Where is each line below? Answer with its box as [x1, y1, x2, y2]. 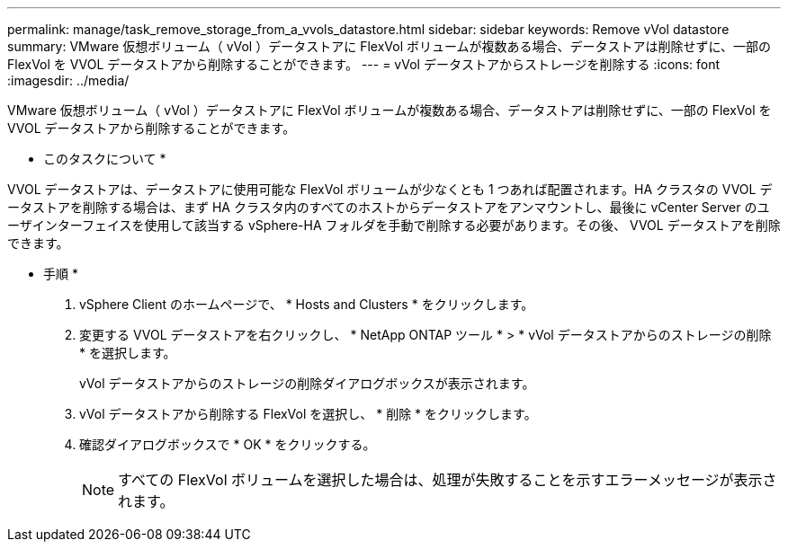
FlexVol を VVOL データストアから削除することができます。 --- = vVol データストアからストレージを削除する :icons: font [7, 57, 721, 72]
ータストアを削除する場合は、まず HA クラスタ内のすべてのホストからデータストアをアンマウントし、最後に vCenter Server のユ [7, 199, 770, 215]
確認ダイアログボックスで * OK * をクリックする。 [79, 437, 376, 452]
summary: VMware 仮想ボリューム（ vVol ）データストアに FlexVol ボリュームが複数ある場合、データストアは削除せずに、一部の [7, 39, 772, 54]
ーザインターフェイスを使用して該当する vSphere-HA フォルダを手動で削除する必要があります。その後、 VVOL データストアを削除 [7, 217, 781, 233]
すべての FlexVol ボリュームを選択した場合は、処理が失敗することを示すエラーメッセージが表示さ [118, 471, 777, 489]
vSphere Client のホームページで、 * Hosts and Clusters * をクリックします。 [79, 297, 534, 312]
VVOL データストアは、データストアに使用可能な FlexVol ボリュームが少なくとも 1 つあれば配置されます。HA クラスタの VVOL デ [7, 182, 773, 197]
